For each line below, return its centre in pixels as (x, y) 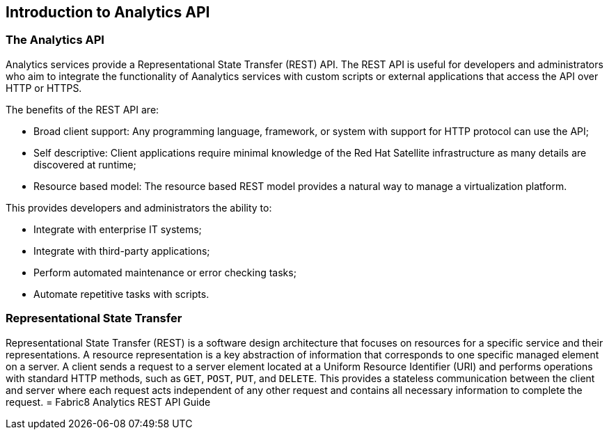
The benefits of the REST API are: (82, 109)
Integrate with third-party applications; (122, 251)
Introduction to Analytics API (108, 12)
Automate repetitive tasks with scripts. (121, 294)
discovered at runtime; (85, 164)
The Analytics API (55, 40)
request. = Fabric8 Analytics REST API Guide (108, 402)
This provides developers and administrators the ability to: (139, 207)
